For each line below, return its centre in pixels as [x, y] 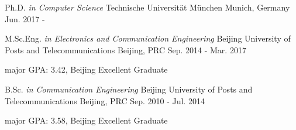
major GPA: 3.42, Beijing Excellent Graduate [86, 69]
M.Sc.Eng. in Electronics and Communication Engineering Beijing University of [148, 38]
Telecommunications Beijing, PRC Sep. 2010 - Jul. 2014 [105, 100]
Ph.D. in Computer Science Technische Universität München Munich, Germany [147, 7]
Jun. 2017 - [25, 18]
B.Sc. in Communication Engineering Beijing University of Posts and [129, 89]
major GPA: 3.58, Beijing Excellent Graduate [86, 120]
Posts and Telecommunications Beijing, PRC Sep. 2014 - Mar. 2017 [125, 49]
